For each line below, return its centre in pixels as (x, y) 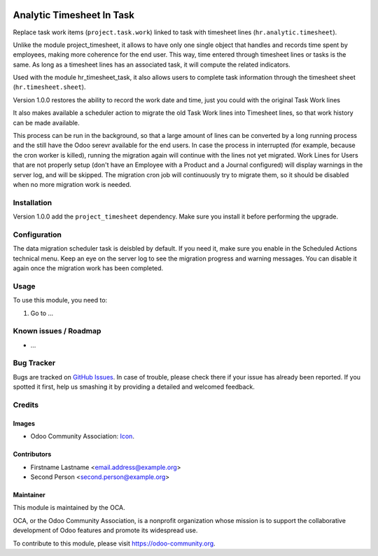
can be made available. (46, 123)
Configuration (37, 235)
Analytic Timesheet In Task (74, 15)
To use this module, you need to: (60, 300)
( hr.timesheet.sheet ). (49, 87)
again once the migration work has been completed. (88, 268)
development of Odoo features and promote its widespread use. (105, 530)
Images (24, 423)
